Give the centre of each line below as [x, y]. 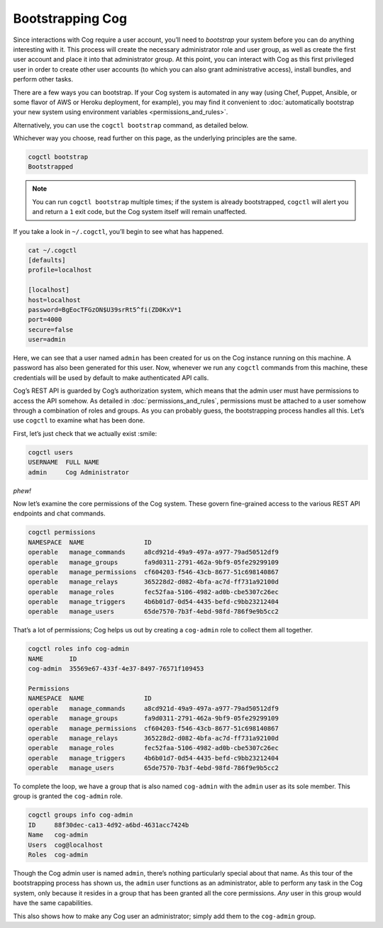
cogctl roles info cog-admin [79, 649]
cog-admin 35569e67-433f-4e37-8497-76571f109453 [116, 669]
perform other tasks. [43, 79]
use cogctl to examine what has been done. [79, 420]
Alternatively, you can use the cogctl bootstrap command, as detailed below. [131, 125]
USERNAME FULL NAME [63, 462]
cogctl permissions [62, 532]
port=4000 [45, 320]
